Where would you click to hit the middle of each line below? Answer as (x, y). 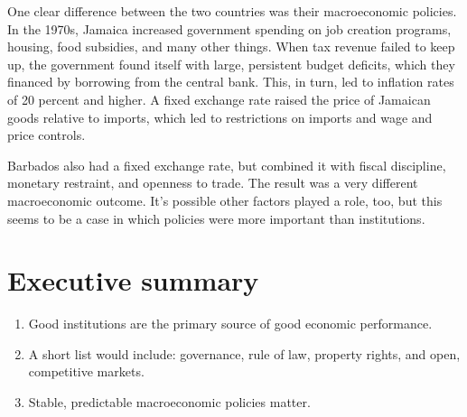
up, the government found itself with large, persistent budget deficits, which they (231, 64)
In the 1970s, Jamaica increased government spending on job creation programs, (229, 28)
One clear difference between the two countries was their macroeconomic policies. (232, 11)
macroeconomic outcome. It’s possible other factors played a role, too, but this (225, 200)
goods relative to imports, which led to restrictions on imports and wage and (220, 117)
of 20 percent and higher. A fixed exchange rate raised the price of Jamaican (219, 99)
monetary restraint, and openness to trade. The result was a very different (213, 183)
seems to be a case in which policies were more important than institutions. (216, 218)
